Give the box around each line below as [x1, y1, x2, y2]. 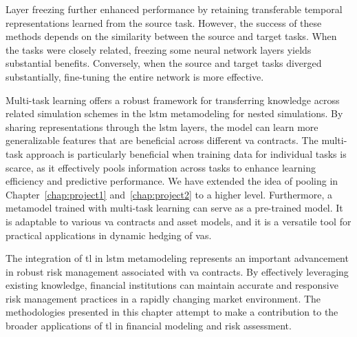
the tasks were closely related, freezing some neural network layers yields [6, 42, 312, 57]
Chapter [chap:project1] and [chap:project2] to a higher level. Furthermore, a [6, 187, 333, 201]
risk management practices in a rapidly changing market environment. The [6, 291, 321, 305]
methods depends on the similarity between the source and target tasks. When [6, 29, 337, 43]
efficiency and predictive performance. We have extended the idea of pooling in [6, 174, 338, 188]
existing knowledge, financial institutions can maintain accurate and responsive [6, 278, 338, 292]
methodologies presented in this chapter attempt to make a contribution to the [6, 305, 338, 319]
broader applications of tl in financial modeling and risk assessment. [6, 318, 292, 333]
